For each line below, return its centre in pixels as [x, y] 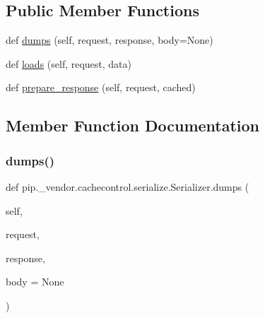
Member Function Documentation [133, 125]
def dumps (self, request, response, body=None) [110, 40]
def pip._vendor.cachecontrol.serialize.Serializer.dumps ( [128, 186]
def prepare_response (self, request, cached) [101, 87]
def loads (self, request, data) [69, 63]
